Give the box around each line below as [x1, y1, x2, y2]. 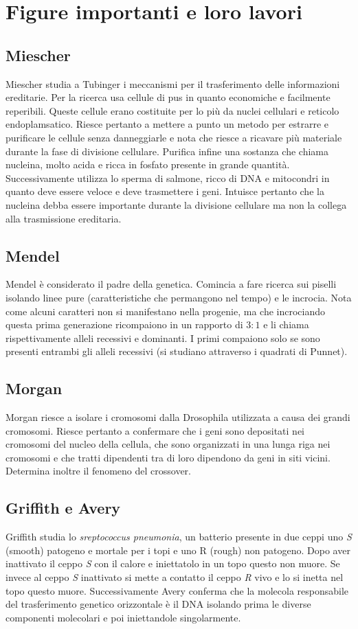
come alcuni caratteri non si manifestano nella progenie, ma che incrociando [5, 304, 326, 318]
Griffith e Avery [5, 497, 121, 518]
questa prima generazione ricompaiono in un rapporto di [5, 317, 243, 332]
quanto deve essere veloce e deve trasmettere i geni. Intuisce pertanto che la [5, 184, 324, 198]
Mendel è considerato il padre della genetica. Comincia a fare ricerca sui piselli [5, 277, 337, 291]
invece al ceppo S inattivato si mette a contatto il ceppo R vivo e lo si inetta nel [5, 570, 344, 584]
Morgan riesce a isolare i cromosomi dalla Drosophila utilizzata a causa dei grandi [5, 410, 350, 424]
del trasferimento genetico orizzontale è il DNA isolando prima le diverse [5, 597, 311, 611]
